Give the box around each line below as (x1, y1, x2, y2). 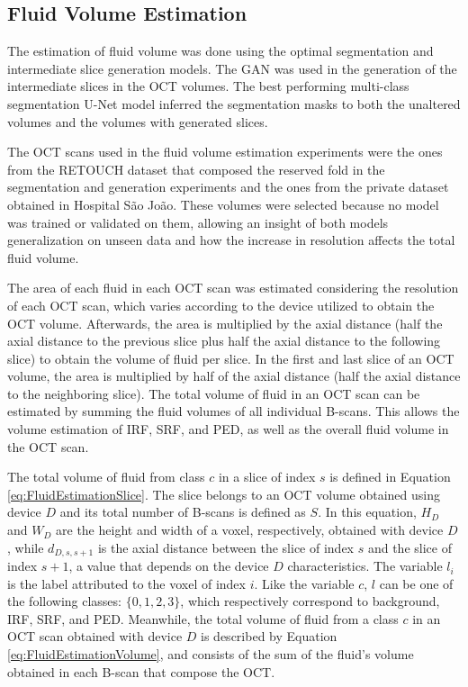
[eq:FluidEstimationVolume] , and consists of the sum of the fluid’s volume (7, 645, 414, 664)
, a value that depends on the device (68, 556, 269, 575)
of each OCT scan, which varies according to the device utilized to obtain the (7, 295, 435, 314)
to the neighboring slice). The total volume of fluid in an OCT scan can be (7, 384, 420, 402)
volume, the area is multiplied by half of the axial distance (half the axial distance (7, 366, 461, 385)
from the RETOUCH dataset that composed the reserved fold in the (7, 159, 385, 178)
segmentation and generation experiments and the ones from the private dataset (7, 177, 449, 196)
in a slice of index (218, 467, 316, 486)
